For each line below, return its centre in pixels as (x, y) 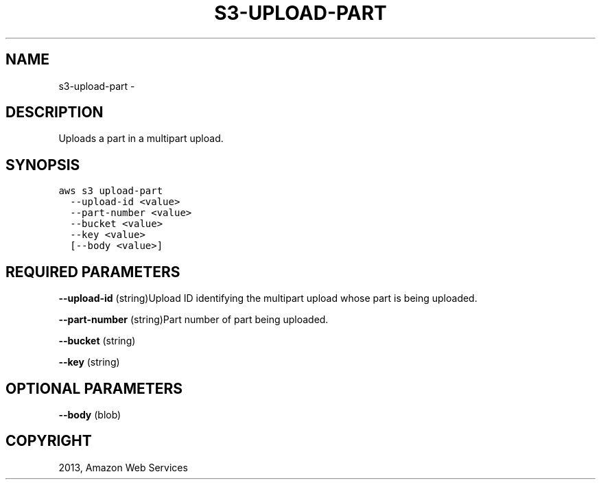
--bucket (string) (97, 341)
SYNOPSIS (43, 165)
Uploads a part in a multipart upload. (141, 139)
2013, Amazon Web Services (123, 467)
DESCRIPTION (55, 113)
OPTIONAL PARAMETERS (94, 388)
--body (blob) (90, 414)
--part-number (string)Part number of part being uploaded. (193, 320)
